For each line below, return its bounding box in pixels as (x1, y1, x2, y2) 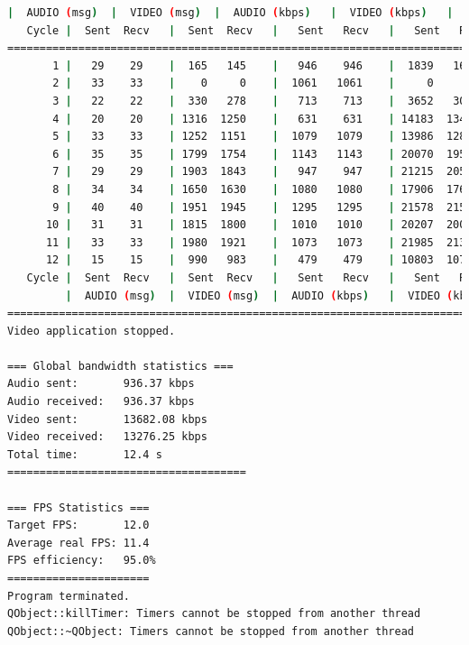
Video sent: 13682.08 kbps (7, 412, 207, 426)
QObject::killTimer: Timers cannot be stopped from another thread (7, 607, 421, 621)
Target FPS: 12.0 (7, 519, 150, 532)
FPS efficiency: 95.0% (7, 554, 156, 567)
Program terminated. (7, 589, 131, 603)
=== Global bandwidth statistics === (7, 359, 234, 373)
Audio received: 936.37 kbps (7, 395, 195, 409)
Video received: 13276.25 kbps (7, 430, 207, 444)
